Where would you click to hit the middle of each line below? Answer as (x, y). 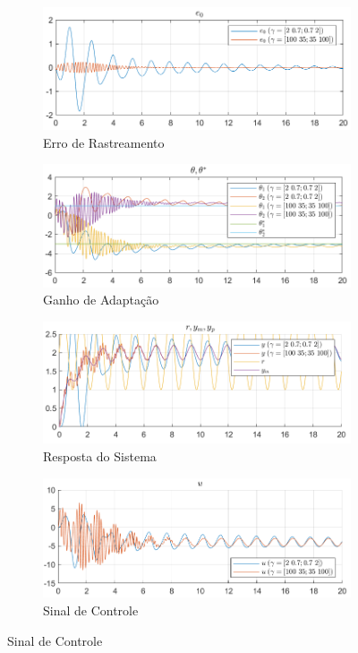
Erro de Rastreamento (104, 142)
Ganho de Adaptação (101, 300)
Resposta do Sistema (100, 455)
